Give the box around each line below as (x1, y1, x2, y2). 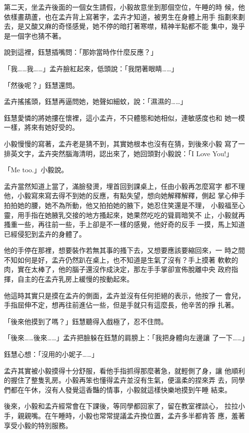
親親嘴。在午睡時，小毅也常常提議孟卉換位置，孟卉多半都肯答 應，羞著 (17, 411, 245, 420)
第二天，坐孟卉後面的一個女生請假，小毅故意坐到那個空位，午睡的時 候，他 (4, 2, 245, 12)
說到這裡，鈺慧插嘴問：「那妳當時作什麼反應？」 (4, 47, 157, 57)
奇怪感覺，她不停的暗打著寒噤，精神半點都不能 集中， (58, 21, 231, 31)
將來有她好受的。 (24, 122, 79, 132)
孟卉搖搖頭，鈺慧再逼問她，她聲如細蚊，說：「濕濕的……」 (4, 96, 187, 106)
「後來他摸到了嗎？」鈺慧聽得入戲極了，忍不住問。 (4, 316, 168, 326)
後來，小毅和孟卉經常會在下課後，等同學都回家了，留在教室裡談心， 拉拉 (4, 401, 238, 411)
